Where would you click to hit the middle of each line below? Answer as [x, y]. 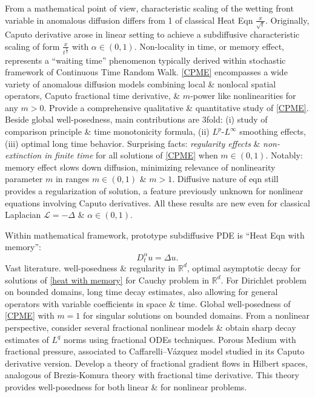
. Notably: [284, 155]
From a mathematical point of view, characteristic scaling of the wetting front [149, 8]
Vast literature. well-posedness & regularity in [90, 267]
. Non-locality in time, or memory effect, [209, 46]
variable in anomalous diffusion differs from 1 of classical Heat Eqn [129, 20]
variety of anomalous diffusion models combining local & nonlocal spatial [141, 83]
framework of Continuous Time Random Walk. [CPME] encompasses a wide [146, 72]
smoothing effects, [273, 131]
